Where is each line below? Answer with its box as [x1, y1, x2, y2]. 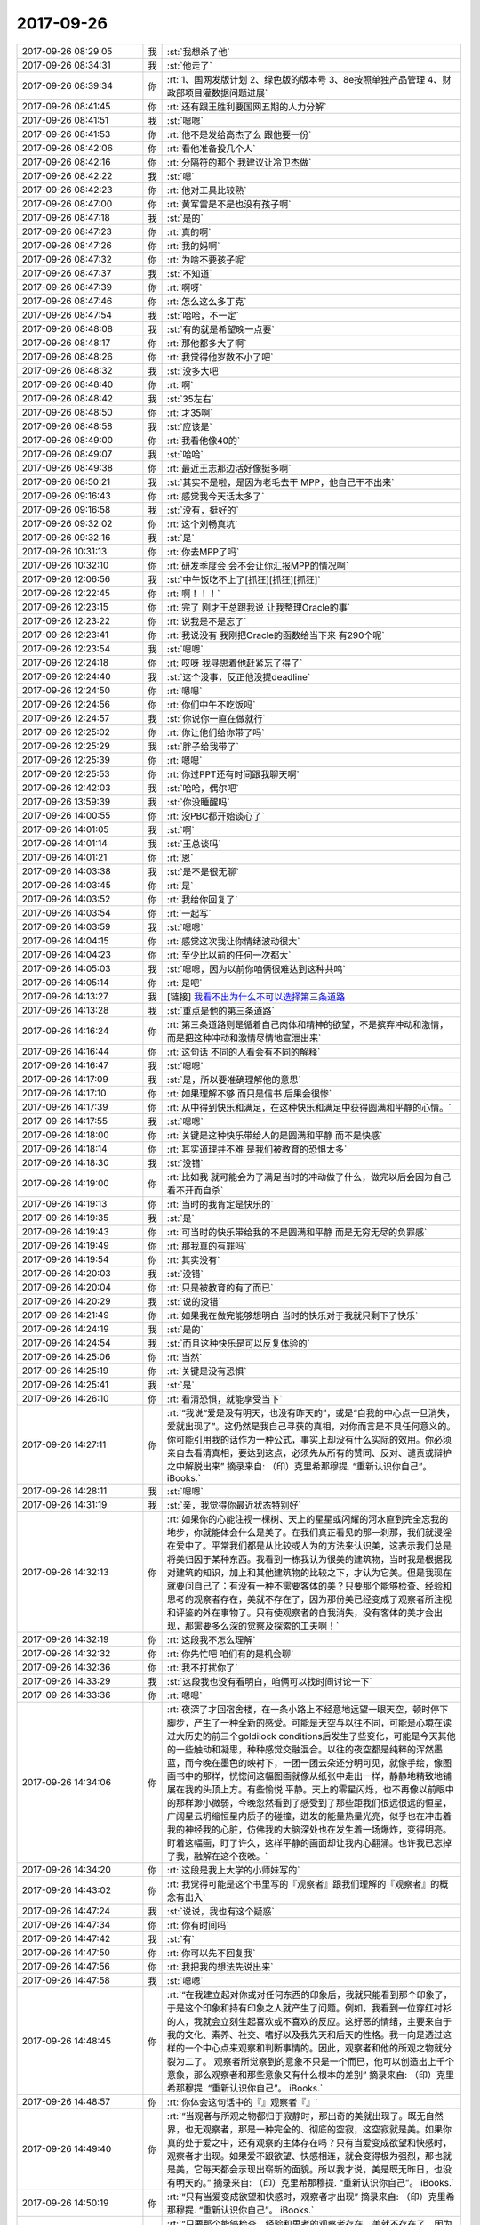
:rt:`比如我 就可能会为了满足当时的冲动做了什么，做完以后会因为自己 [166, 1170, 452, 1183]
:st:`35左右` [166, 392, 215, 405]
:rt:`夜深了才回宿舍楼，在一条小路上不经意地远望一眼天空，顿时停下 [166, 1703, 449, 1715]
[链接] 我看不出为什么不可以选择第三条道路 [166, 991, 346, 1003]
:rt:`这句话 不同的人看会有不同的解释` [166, 1046, 321, 1058]
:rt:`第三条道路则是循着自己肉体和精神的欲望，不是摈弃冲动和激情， [166, 1018, 449, 1031]
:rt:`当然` [166, 1351, 203, 1363]
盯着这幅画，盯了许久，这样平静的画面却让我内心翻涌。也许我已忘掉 [166, 1836, 452, 1849]
